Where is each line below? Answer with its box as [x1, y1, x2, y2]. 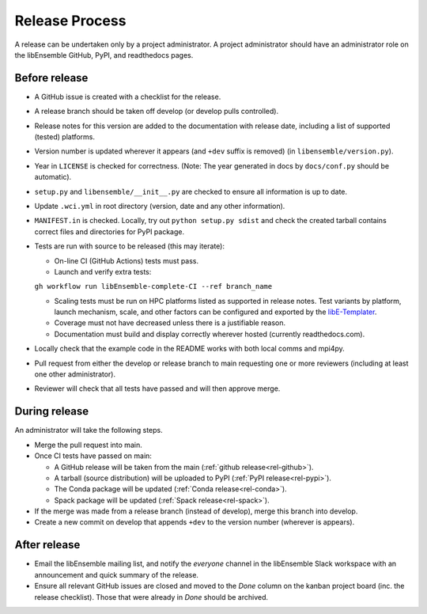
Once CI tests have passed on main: [34, 451, 152, 460]
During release [14, 404, 89, 419]
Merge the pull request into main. [34, 440, 142, 449]
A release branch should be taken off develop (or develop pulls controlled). [34, 107, 279, 116]
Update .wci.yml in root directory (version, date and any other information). [34, 201, 285, 210]
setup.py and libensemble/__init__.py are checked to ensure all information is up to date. [34, 187, 348, 196]
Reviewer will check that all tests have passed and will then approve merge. [34, 384, 281, 393]
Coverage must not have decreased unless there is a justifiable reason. [54, 318, 286, 328]
